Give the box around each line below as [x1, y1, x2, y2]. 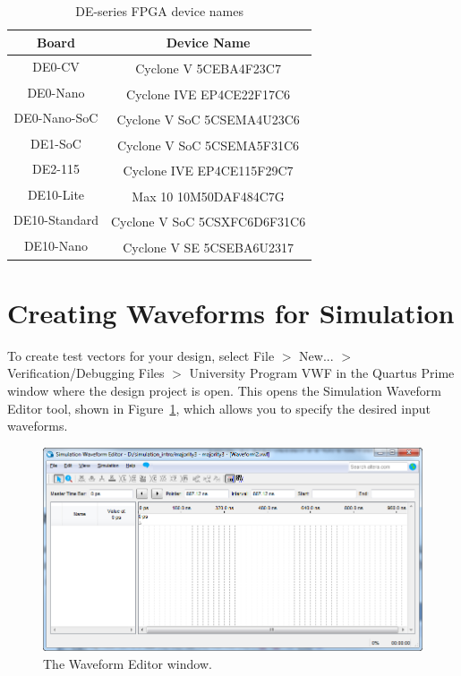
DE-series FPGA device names [75, 2, 243, 20]
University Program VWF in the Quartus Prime [189, 364, 455, 382]
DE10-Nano [23, 235, 89, 254]
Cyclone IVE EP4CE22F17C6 [126, 84, 291, 103]
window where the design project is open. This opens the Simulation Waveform [7, 381, 441, 399]
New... [299, 346, 334, 364]
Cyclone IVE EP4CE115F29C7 [123, 161, 294, 180]
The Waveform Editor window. [43, 654, 212, 672]
